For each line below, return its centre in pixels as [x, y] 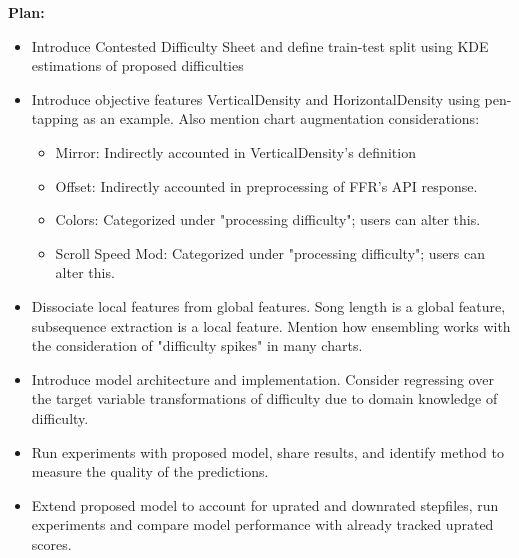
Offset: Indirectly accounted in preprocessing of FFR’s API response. [266, 185]
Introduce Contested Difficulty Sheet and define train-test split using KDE [260, 45]
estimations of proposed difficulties [137, 65]
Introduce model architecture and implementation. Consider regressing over [262, 378]
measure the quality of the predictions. [150, 471]
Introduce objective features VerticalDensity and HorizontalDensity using [255, 98]
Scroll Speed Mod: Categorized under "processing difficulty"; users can [270, 252]
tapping [55, 118]
